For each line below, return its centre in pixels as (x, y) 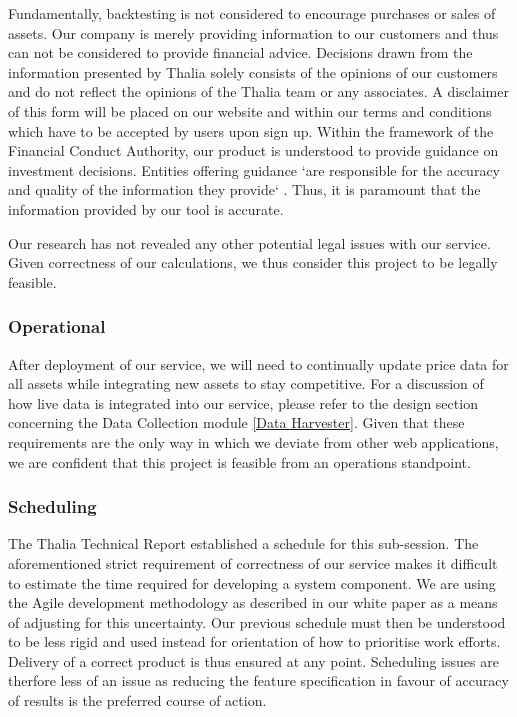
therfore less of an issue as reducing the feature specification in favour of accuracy (258, 680)
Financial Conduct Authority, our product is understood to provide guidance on (253, 150)
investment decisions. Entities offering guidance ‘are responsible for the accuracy (254, 169)
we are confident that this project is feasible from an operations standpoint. (239, 461)
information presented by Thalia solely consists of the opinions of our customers (253, 71)
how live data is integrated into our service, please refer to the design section (243, 402)
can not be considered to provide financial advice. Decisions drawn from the (240, 52)
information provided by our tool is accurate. (146, 208)
